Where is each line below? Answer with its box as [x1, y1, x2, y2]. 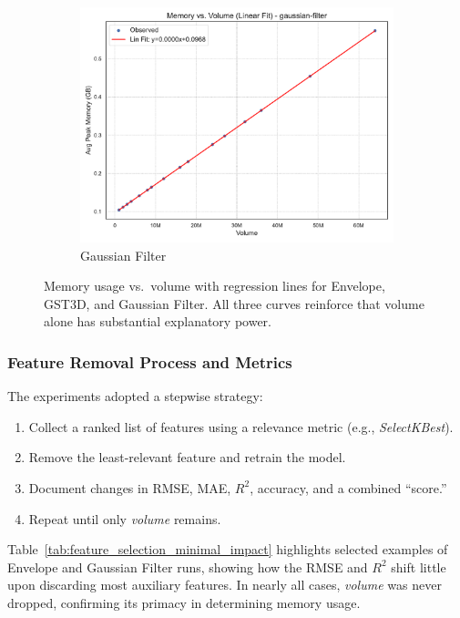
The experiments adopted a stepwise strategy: [7, 386, 263, 406]
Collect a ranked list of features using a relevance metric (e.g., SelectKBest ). [28, 417, 454, 436]
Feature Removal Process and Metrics [7, 350, 292, 373]
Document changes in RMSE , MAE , [28, 478, 231, 497]
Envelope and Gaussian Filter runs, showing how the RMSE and [7, 557, 368, 576]
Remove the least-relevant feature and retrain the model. [28, 448, 346, 467]
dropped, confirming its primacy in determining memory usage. [7, 592, 361, 612]
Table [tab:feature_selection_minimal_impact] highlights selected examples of [7, 540, 448, 559]
